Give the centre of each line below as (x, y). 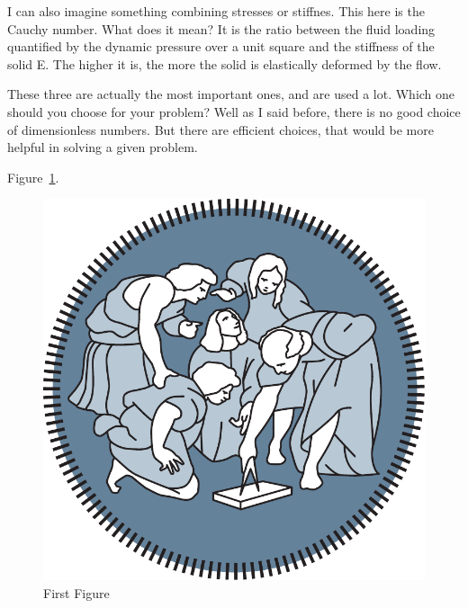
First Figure (76, 592)
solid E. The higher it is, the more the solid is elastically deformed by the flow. (225, 63)
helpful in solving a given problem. (103, 147)
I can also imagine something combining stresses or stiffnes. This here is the (216, 11)
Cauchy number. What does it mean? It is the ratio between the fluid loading (221, 28)
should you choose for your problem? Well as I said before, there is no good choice (234, 111)
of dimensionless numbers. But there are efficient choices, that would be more (220, 129)
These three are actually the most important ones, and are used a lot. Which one (231, 94)
